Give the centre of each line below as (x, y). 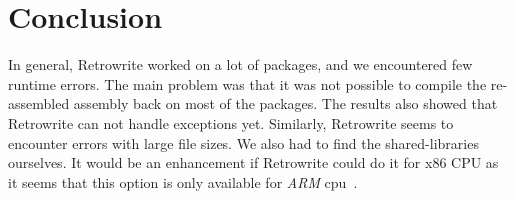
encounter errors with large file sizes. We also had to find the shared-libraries (243, 142)
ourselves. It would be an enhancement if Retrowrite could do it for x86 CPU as (253, 162)
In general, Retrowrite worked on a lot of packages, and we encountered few (240, 64)
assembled (39, 103)
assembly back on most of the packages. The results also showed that (285, 103)
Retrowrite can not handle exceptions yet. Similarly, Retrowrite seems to (231, 122)
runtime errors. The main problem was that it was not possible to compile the (247, 83)
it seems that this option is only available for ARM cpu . (183, 181)
